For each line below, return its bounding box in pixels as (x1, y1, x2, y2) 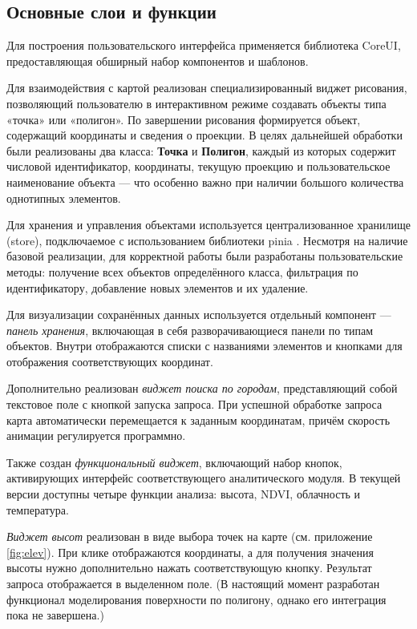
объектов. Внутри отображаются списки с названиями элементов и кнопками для (6, 337, 403, 354)
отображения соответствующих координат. (6, 353, 213, 369)
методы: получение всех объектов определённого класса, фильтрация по (6, 263, 358, 280)
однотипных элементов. (6, 189, 121, 206)
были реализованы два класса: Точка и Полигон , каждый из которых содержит (6, 142, 396, 159)
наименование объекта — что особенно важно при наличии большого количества (6, 173, 404, 190)
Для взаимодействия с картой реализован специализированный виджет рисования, (6, 79, 407, 96)
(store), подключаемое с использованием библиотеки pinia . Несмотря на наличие (6, 232, 408, 248)
